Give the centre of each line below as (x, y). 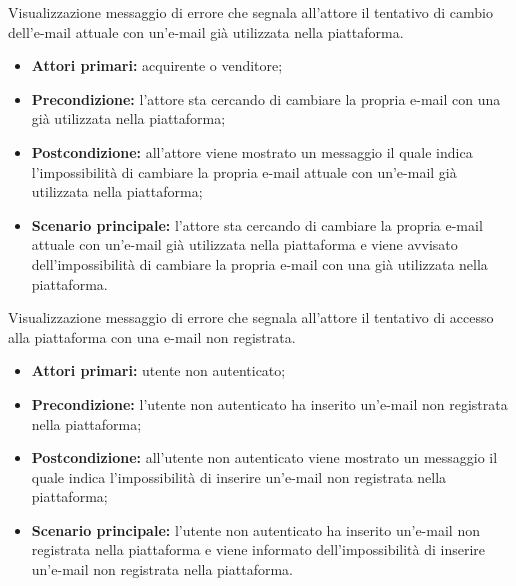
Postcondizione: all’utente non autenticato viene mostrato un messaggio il (264, 457)
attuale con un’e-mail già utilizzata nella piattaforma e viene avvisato (244, 244)
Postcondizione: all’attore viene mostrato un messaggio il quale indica (252, 151)
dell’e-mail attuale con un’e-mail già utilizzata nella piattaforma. (206, 31)
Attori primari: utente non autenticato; (158, 370)
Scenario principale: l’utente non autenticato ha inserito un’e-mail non (255, 529)
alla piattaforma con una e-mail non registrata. (152, 336)
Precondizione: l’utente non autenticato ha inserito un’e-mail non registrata (269, 403)
